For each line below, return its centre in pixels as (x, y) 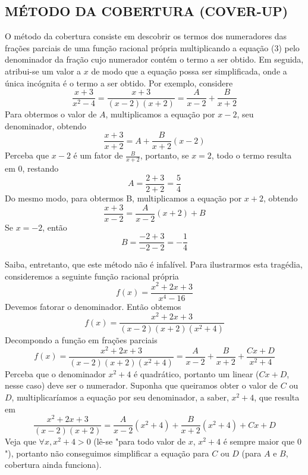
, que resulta (277, 397)
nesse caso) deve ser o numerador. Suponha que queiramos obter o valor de (142, 385)
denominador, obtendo (45, 125)
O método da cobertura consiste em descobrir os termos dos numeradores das (146, 36)
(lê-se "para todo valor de (140, 441)
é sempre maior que (259, 441)
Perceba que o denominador (55, 373)
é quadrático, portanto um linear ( (196, 373)
